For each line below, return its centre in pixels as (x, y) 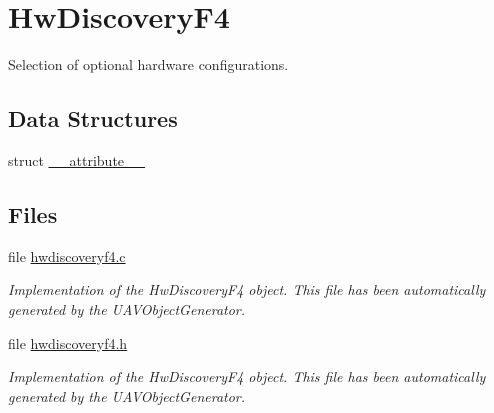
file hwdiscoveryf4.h (68, 342)
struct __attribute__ (77, 159)
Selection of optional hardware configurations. (148, 64)
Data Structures (93, 118)
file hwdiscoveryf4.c (67, 255)
